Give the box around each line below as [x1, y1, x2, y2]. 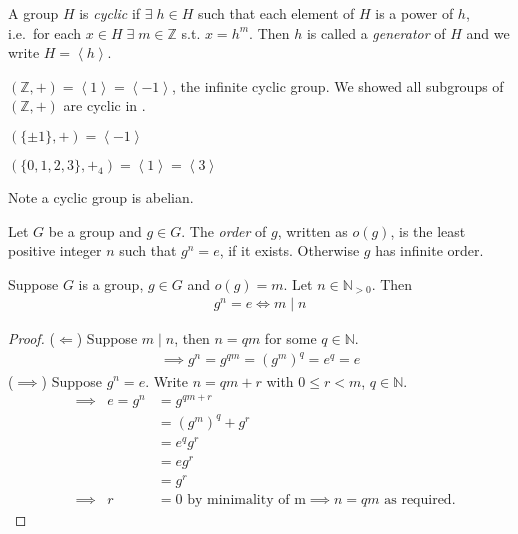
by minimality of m [187, 493, 306, 508]
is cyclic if [79, 3, 141, 23]
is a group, [78, 273, 144, 294]
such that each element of [197, 3, 355, 23]
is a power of [375, 3, 454, 23]
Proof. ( [8, 328, 55, 349]
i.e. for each [8, 22, 82, 43]
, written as [277, 220, 348, 241]
